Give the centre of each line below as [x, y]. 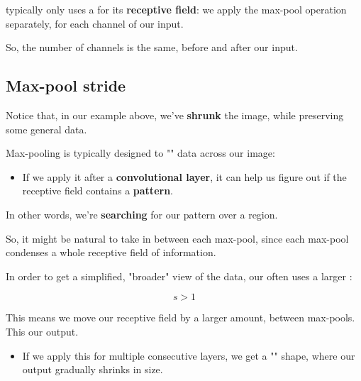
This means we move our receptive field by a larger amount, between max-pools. [180, 317]
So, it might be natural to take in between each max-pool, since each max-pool [177, 238]
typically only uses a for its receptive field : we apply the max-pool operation [176, 9]
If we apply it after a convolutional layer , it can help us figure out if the [184, 176]
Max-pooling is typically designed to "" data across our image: [140, 153]
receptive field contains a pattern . [98, 190]
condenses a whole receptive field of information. [111, 252]
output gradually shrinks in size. [93, 369]
